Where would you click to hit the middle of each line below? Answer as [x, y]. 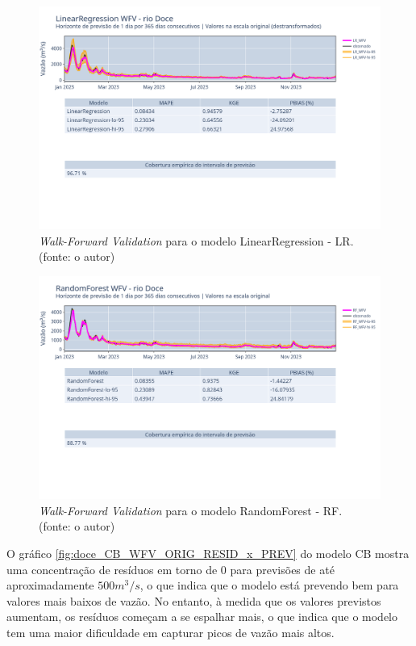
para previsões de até [282, 569]
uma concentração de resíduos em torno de [112, 569]
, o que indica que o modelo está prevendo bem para [269, 585]
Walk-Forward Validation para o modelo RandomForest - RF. [191, 510]
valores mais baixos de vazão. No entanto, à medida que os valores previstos [194, 600]
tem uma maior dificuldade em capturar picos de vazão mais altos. [171, 632]
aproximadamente [50, 585]
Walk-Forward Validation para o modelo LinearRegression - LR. [196, 240]
